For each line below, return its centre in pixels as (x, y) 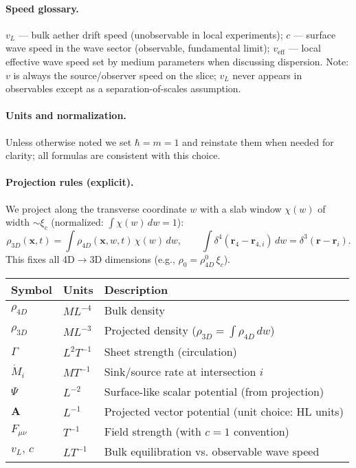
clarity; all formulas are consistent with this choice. (113, 155)
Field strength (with (153, 431)
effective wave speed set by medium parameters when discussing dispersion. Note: (177, 61)
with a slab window (241, 208)
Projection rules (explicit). (70, 182)
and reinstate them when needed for (258, 141)
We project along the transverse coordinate (96, 208)
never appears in (267, 75)
